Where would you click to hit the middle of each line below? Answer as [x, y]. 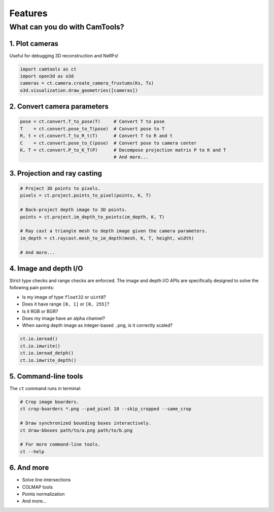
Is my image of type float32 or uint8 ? [64, 297]
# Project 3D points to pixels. [60, 189]
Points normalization [43, 494]
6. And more [29, 468]
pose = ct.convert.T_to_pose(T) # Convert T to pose [92, 122]
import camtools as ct [48, 69]
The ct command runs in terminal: [45, 389]
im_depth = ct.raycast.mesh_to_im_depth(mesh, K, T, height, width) [107, 238]
